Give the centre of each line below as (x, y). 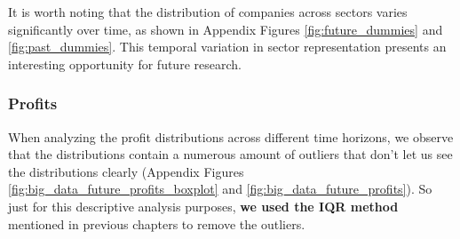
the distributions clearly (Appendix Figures (126, 171)
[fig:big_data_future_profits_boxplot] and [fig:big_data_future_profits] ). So (220, 189)
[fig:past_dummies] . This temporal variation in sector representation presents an (227, 47)
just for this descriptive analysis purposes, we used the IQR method (203, 206)
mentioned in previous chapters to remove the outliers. (157, 223)
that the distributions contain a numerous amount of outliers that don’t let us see (230, 154)
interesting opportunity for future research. (125, 64)
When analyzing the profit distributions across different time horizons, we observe (231, 136)
